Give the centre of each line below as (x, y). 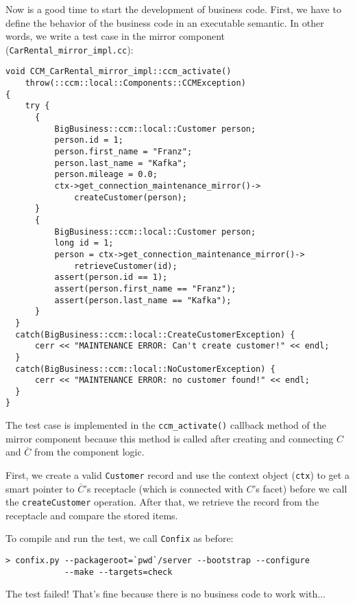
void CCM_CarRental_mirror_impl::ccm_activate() (119, 72)
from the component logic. (89, 452)
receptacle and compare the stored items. (92, 515)
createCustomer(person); (131, 197)
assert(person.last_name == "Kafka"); (143, 300)
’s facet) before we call (300, 488)
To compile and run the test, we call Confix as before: (120, 538)
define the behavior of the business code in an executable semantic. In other (165, 22)
